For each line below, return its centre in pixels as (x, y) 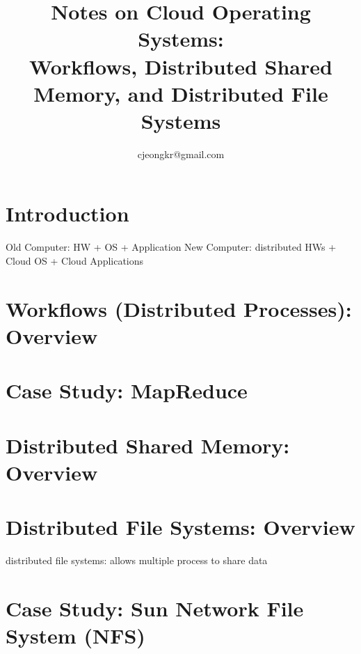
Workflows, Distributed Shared (181, 66)
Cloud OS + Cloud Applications (75, 260)
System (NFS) (75, 636)
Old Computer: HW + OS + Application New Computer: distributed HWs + (171, 247)
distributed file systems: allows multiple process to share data (137, 560)
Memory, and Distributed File (181, 93)
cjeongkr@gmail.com (181, 154)
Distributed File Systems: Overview (180, 527)
